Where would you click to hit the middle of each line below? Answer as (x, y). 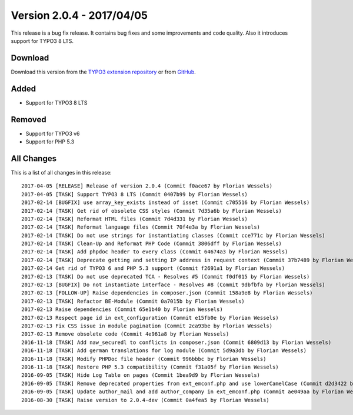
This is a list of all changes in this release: (61, 172)
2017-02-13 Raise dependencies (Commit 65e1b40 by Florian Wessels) (122, 309)
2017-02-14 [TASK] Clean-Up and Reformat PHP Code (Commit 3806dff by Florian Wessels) (152, 244)
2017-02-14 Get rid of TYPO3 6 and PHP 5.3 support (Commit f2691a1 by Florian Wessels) (153, 268)
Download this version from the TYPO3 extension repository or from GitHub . (104, 72)
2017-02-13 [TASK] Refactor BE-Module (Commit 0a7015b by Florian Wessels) (133, 301)
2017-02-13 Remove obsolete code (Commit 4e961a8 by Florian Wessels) (125, 334)
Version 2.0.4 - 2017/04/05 (79, 15)
